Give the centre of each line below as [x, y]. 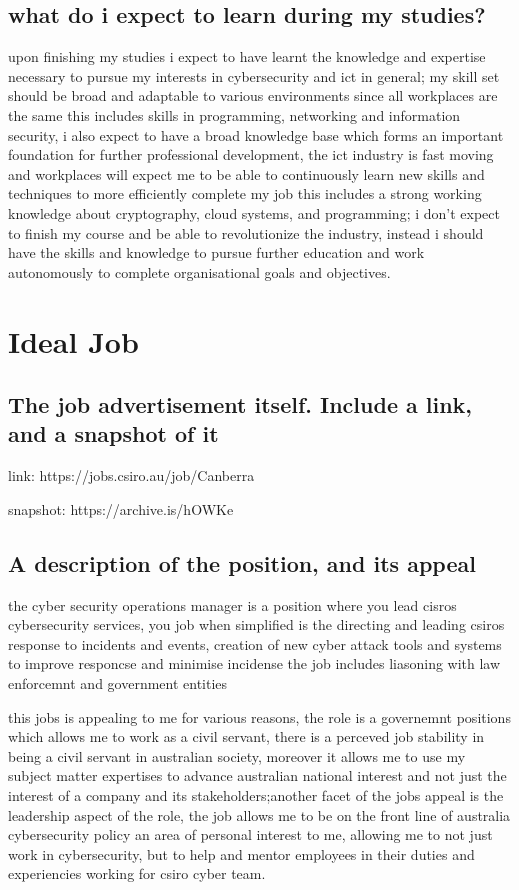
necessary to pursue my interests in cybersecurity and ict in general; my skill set [254, 75]
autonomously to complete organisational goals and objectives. [199, 271]
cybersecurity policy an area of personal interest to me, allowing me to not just [250, 834]
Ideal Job [73, 340]
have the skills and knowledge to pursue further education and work [216, 252]
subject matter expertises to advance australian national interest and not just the [257, 775]
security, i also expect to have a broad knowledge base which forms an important [256, 134]
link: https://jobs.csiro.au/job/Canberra [131, 475]
